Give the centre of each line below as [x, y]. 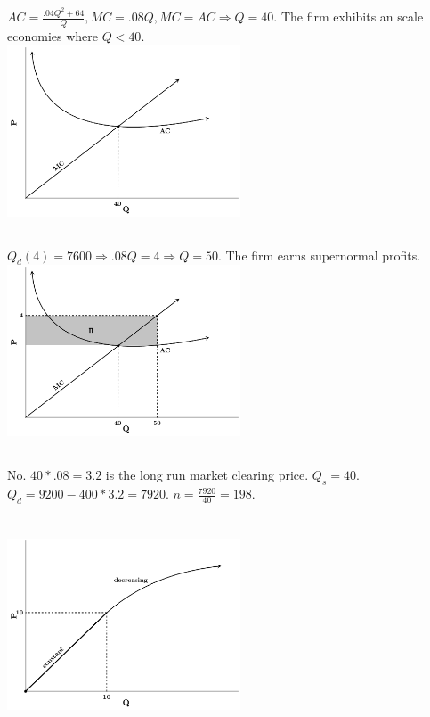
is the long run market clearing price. [207, 475]
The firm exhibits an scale [352, 16]
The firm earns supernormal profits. [323, 255]
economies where [53, 36]
